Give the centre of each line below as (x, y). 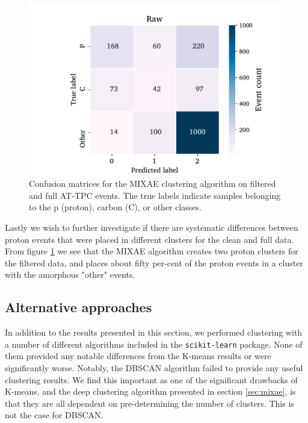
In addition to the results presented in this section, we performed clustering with (154, 332)
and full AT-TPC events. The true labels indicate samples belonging (155, 195)
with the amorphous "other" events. (70, 274)
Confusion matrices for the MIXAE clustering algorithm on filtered (152, 183)
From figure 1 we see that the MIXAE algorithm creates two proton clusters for (152, 251)
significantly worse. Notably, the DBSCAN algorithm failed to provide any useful (154, 368)
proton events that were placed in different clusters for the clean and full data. (149, 239)
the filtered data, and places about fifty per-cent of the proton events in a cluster (154, 262)
